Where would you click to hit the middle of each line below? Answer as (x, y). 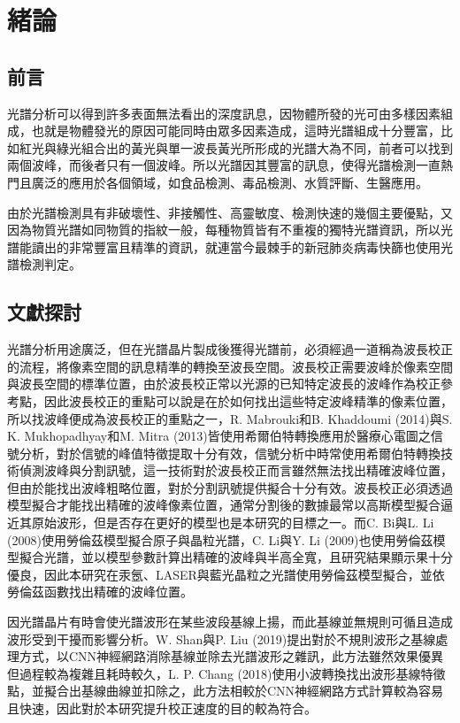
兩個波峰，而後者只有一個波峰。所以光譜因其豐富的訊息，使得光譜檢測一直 (224, 165)
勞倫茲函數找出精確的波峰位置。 (100, 592)
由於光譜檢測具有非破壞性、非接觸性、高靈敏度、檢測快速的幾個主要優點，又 (230, 212)
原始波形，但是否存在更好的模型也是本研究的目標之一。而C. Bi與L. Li (233, 523)
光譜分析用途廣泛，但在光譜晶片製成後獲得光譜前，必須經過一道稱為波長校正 (230, 349)
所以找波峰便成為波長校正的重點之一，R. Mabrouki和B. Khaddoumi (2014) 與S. (230, 418)
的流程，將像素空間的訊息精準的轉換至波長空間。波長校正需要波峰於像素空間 (230, 366)
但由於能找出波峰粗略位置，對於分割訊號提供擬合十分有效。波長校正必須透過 (230, 487)
